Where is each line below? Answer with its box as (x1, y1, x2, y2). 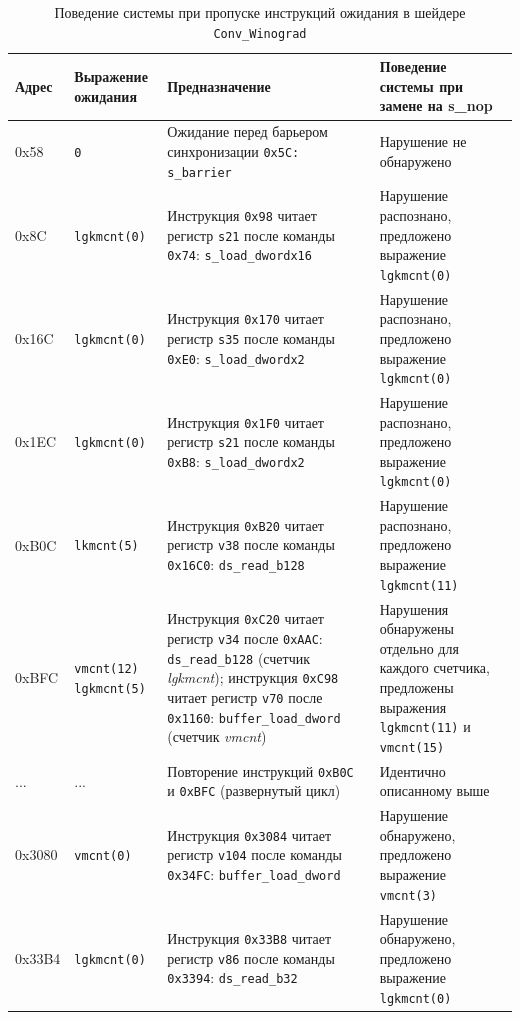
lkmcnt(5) (74, 539, 139, 554)
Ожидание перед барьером (167, 121, 328, 142)
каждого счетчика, (379, 657, 490, 678)
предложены (379, 676, 454, 697)
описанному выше (379, 780, 490, 801)
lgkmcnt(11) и (379, 716, 471, 737)
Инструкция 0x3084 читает (167, 824, 332, 845)
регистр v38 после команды (167, 534, 335, 555)
